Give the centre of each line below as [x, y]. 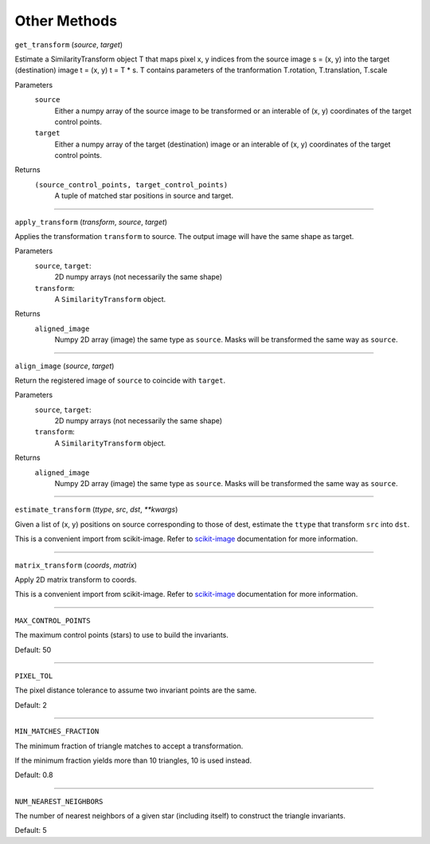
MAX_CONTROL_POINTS [53, 620]
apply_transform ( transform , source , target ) [91, 222]
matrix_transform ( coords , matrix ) [76, 565]
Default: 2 [31, 705]
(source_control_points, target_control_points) [131, 185]
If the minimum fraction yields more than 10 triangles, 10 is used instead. [133, 760]
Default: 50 [33, 650]
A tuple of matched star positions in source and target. [144, 196]
